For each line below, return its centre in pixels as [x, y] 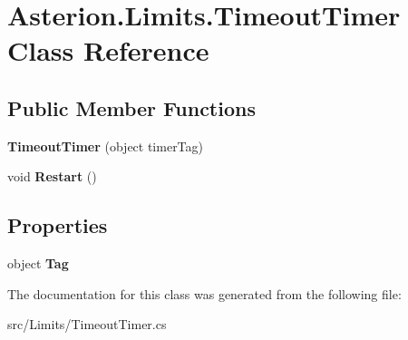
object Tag [38, 263]
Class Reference [108, 50]
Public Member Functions [131, 107]
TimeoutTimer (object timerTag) [106, 146]
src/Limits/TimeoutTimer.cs [87, 324]
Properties [58, 225]
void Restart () [52, 176]
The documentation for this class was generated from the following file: [204, 293]
